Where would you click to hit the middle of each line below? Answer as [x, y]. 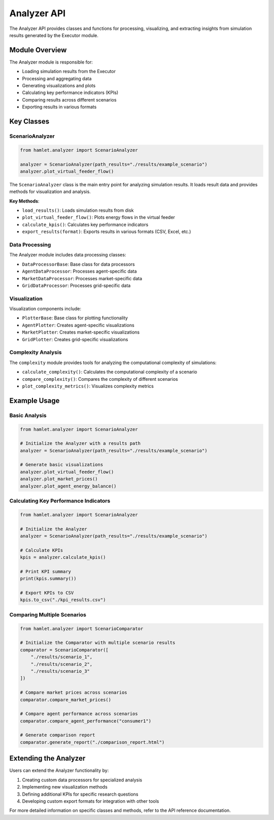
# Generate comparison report [58, 735]
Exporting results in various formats [59, 107]
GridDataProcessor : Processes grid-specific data [76, 285]
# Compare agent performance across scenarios [79, 714]
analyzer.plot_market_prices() [59, 479]
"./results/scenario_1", [62, 657]
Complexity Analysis [36, 352]
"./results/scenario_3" [60, 671]
